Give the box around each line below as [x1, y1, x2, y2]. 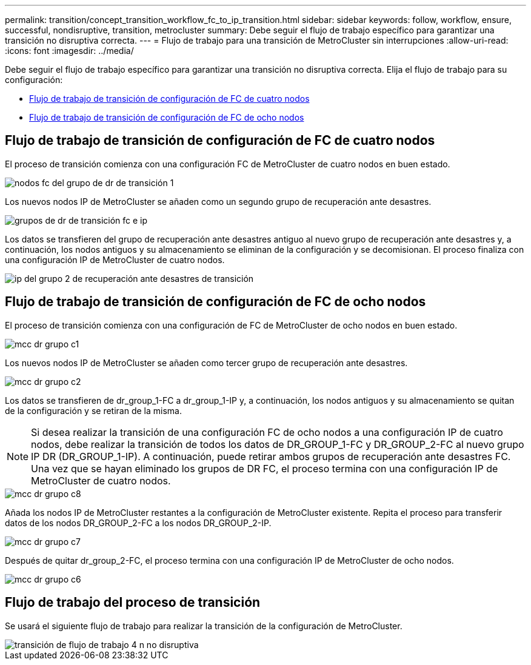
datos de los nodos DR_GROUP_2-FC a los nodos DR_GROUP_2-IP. [5, 517, 272, 528]
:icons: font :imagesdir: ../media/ [5, 45, 134, 56]
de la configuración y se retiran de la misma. [5, 405, 182, 416]
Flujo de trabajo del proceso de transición [5, 595, 261, 610]
